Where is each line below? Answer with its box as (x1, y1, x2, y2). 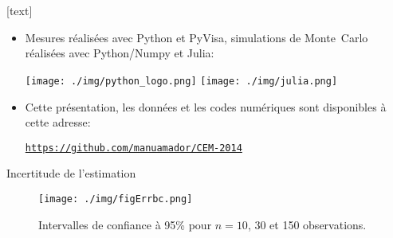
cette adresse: (25, 114, 91, 131)
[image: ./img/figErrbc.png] (38, 193, 193, 205)
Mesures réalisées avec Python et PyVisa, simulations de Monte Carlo (25, 29, 368, 45)
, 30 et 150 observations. (247, 216, 367, 232)
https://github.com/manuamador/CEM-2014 (25, 142, 242, 154)
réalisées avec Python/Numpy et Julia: (25, 45, 214, 61)
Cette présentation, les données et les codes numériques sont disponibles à (25, 98, 387, 115)
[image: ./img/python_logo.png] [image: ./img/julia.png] (25, 75, 338, 87)
